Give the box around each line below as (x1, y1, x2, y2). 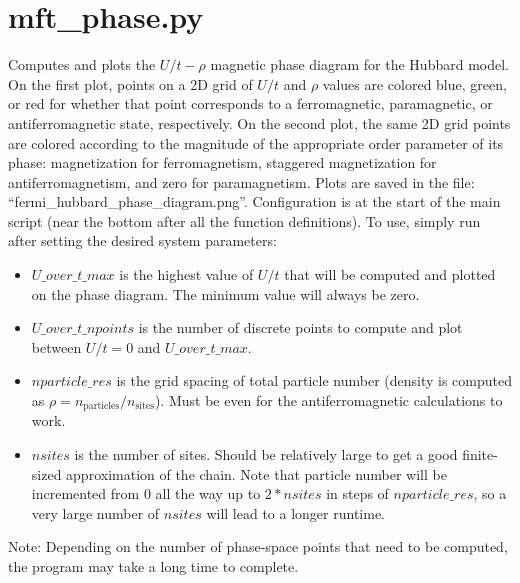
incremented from (31, 483, 140, 504)
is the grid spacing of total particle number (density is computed (116, 370, 512, 391)
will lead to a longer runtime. (206, 502, 385, 523)
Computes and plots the (8, 54, 156, 75)
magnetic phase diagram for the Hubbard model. (210, 54, 509, 75)
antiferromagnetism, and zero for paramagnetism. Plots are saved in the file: (8, 171, 475, 192)
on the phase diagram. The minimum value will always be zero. (31, 283, 420, 304)
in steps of (326, 483, 389, 504)
